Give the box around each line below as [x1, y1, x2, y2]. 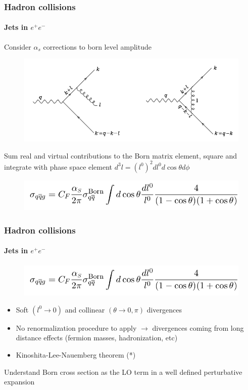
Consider [4, 41, 31, 52]
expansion [4, 376, 35, 387]
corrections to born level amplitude [43, 41, 152, 52]
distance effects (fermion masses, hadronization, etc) [16, 332, 178, 343]
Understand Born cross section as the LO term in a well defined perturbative [4, 366, 242, 377]
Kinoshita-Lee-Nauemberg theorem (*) [16, 349, 136, 360]
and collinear [65, 304, 105, 315]
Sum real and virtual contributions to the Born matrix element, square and [4, 150, 237, 161]
